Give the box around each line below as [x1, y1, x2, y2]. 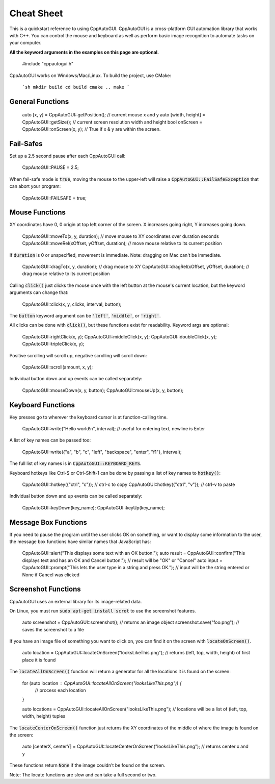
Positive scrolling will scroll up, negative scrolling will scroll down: [9, 352, 147, 358]
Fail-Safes [9, 139, 43, 148]
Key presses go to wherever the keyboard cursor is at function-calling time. [9, 414, 168, 420]
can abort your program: [9, 183, 61, 189]
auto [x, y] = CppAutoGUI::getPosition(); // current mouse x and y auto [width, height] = [22, 112, 206, 118]
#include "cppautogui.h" [22, 61, 74, 67]
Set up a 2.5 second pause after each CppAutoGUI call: [9, 153, 126, 159]
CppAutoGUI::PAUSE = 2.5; [22, 164, 79, 170]
